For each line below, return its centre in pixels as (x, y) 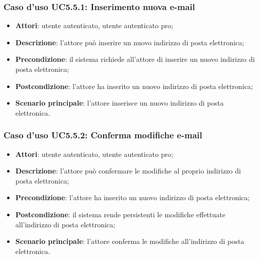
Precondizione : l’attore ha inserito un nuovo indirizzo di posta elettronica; (133, 197)
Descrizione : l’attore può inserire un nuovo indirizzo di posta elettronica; (130, 42)
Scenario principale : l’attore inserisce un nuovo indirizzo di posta (119, 103)
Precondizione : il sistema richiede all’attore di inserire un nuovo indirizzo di (135, 59)
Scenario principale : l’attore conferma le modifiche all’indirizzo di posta (130, 241)
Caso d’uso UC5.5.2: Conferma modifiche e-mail (103, 135)
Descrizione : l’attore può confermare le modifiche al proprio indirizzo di (128, 171)
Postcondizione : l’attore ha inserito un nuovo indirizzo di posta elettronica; (134, 86)
